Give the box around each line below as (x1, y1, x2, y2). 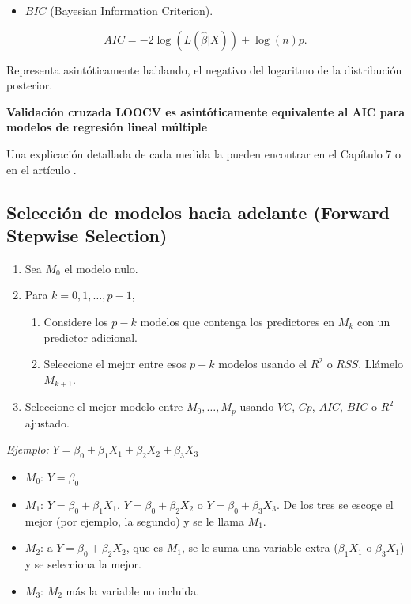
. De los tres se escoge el (276, 496, 394, 512)
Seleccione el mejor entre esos (43, 355, 187, 372)
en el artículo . (6, 161, 77, 177)
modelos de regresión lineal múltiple (6, 119, 208, 135)
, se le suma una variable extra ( (182, 539, 338, 556)
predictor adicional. (43, 329, 138, 345)
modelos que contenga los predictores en (140, 313, 335, 329)
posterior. (6, 77, 53, 93)
